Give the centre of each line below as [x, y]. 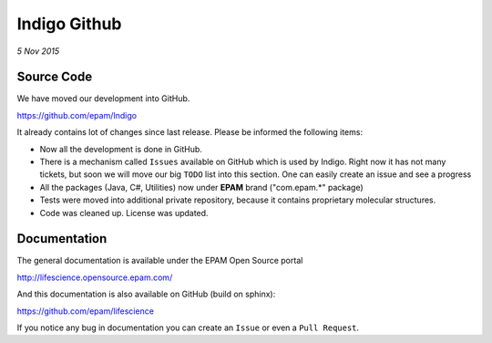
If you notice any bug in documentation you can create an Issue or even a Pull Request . [188, 327]
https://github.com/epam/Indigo [77, 115]
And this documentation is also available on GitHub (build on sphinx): [146, 294]
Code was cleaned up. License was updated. [124, 213]
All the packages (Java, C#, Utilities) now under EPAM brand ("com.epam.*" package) [201, 187]
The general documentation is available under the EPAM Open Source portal [160, 261]
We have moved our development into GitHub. [103, 99]
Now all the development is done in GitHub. [121, 149]
